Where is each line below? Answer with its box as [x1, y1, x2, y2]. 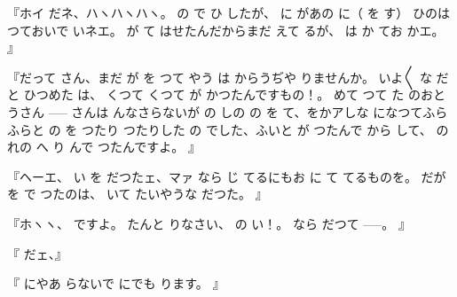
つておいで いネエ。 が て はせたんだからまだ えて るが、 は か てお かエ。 [7, 20, 445, 39]
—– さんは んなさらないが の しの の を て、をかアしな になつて [48, 102, 423, 121]
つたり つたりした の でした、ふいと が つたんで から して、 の [81, 120, 449, 138]
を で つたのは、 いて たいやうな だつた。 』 [7, 184, 268, 203]
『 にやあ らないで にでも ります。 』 [7, 274, 225, 293]
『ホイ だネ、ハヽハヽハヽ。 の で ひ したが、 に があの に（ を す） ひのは [7, 4, 450, 21]
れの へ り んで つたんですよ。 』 [7, 137, 201, 156]
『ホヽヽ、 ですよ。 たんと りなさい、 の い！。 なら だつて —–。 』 [7, 214, 411, 232]
